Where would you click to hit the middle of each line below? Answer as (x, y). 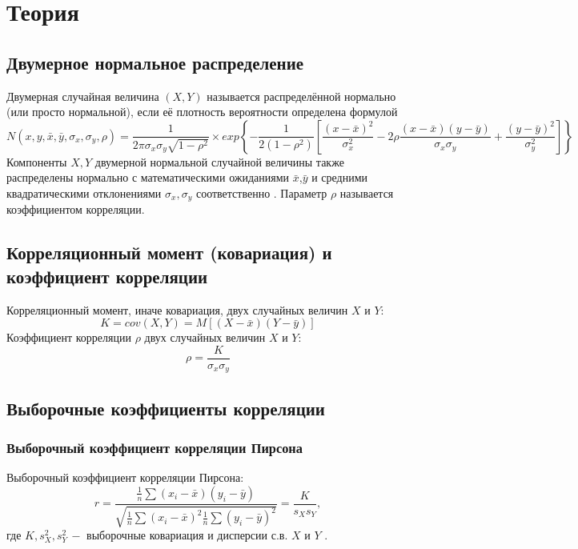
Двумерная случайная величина (83, 96)
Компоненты (37, 161)
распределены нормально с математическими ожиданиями (148, 177)
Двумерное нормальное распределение (155, 62)
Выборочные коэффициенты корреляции (166, 408)
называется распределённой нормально (301, 96)
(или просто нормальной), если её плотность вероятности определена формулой (202, 112)
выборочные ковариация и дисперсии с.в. (187, 535)
